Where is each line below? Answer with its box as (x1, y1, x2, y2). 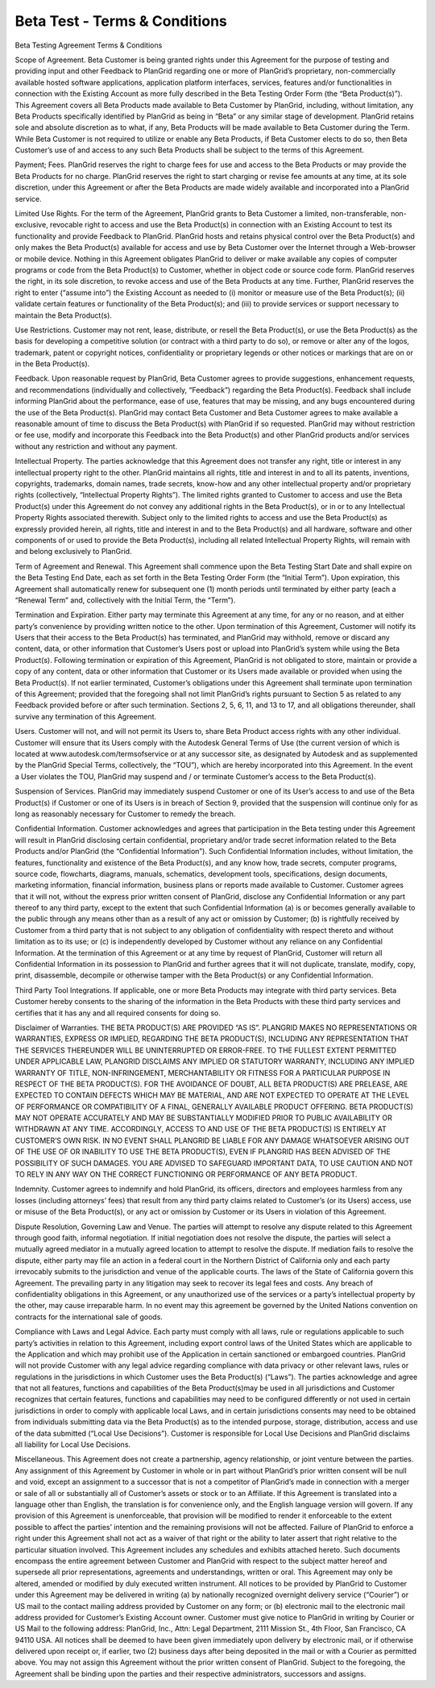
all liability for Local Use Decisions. (14, 1440, 131, 1449)
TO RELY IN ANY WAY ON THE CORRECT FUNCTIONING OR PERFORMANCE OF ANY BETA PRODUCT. (14, 1169, 358, 1179)
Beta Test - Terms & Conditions (14, 12, 227, 30)
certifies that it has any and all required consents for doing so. (14, 1008, 222, 1018)
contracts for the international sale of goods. (14, 1311, 163, 1322)
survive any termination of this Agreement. (14, 711, 157, 721)
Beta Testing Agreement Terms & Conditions (14, 40, 163, 50)
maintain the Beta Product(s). (14, 311, 113, 320)
